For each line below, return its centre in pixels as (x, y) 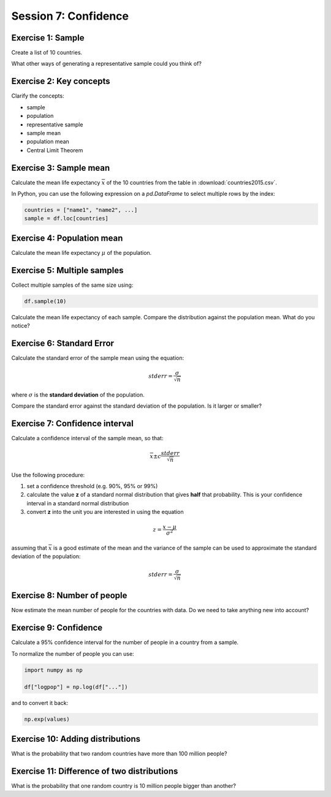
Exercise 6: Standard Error (63, 343)
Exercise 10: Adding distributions (76, 739)
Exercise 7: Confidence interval (73, 423)
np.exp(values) (47, 719)
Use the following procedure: (48, 475)
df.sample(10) (45, 301)
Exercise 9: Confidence (57, 628)
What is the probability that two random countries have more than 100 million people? (119, 753)
